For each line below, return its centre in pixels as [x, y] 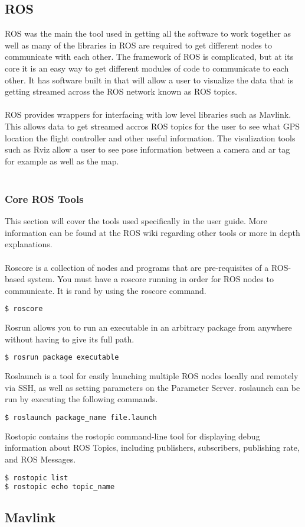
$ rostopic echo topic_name [60, 486]
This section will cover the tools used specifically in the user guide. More [136, 221]
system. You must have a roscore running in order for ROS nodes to [150, 279]
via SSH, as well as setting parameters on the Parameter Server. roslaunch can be [152, 387]
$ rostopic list [37, 478]
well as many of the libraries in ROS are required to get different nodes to [138, 45]
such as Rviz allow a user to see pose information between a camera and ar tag [147, 149]
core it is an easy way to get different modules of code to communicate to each [147, 68]
